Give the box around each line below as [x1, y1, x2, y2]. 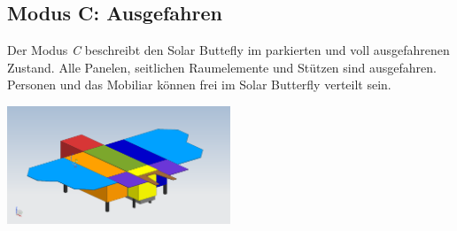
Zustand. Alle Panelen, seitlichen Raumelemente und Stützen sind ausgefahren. [7, 58, 437, 76]
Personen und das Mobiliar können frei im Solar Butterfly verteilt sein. [7, 75, 391, 94]
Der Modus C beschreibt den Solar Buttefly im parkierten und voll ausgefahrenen [7, 41, 450, 59]
